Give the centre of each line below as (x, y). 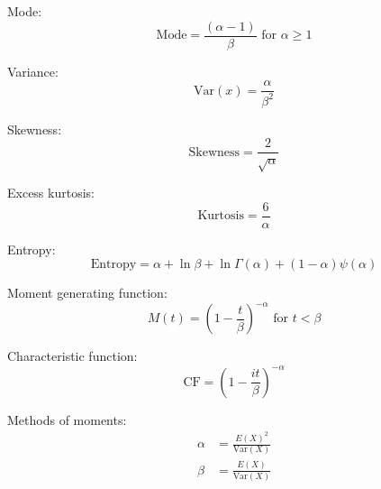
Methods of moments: (67, 419)
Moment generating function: (87, 293)
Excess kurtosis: (51, 193)
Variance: (33, 71)
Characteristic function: (73, 356)
